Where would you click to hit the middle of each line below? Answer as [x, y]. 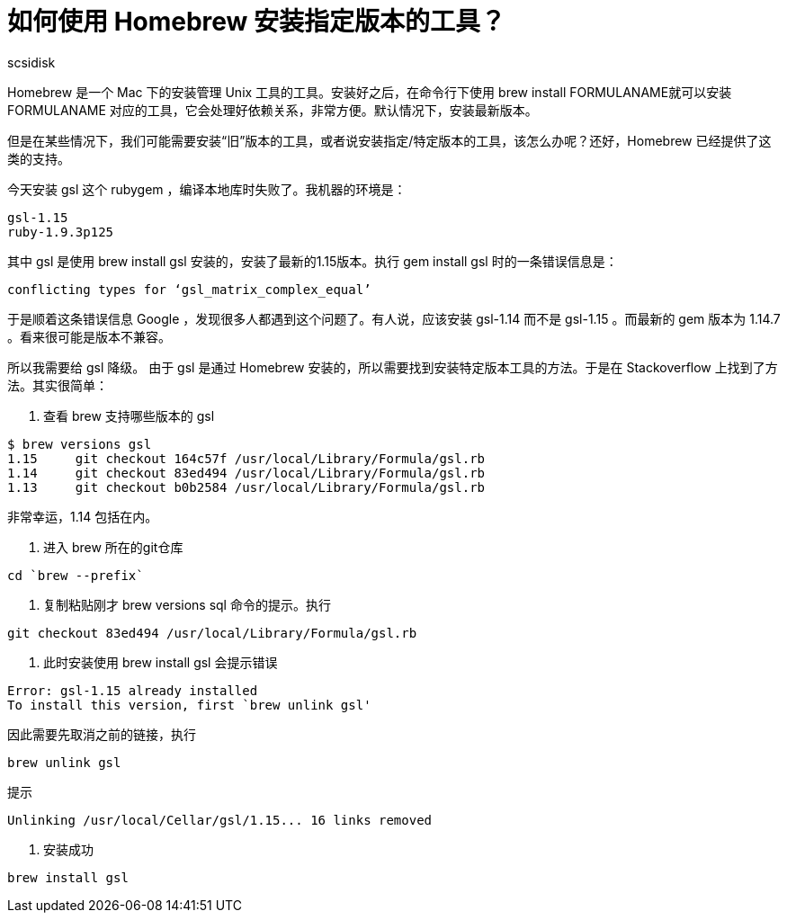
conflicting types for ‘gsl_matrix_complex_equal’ [189, 289]
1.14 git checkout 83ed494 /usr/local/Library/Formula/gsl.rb [246, 473]
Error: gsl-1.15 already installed [133, 690]
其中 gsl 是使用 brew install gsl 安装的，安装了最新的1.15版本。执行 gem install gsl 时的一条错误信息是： [313, 261]
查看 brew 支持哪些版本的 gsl [129, 415]
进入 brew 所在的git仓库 [113, 547]
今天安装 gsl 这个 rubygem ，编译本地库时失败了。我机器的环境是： [207, 189]
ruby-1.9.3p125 [61, 232]
